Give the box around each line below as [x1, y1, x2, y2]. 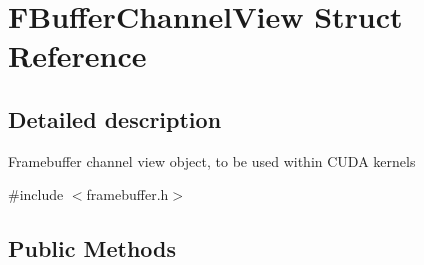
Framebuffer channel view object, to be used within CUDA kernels [8, 150, 416, 171]
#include [8, 184, 64, 205]
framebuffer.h [86, 184, 169, 205]
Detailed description [8, 103, 222, 134]
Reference [8, 35, 147, 76]
